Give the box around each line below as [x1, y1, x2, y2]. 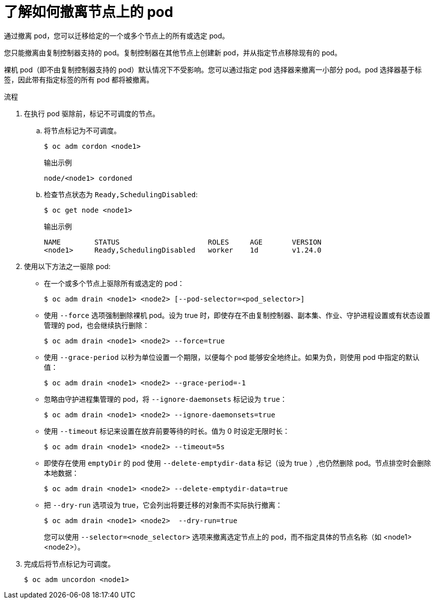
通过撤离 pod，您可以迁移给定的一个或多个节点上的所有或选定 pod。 [4, 31, 229, 40]
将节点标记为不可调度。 [44, 126, 121, 135]
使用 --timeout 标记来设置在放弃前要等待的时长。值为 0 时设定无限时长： [44, 426, 290, 435]
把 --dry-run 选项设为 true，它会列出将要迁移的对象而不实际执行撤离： [44, 500, 282, 509]
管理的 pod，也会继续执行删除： [44, 320, 150, 329]
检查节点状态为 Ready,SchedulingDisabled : [44, 190, 198, 199]
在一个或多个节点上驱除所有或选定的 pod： [44, 279, 185, 288]
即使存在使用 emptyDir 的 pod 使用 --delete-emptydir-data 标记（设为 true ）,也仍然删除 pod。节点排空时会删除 [44, 458, 431, 467]
